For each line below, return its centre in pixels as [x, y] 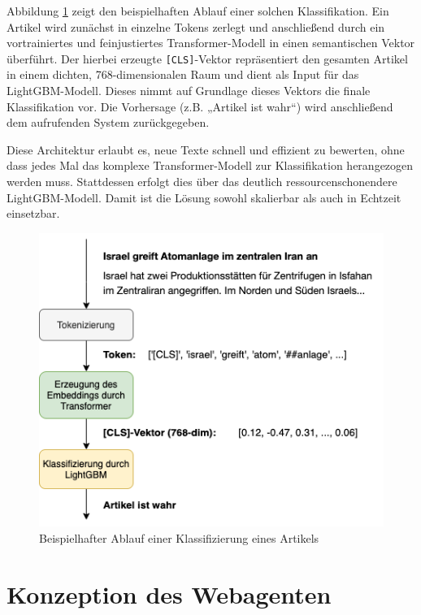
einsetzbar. [33, 213]
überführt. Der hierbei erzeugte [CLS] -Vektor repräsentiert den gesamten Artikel [207, 58]
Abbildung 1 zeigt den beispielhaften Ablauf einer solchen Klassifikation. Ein [198, 11]
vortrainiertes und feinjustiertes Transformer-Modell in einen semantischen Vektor [211, 43]
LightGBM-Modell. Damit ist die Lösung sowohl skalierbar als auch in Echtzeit [204, 197]
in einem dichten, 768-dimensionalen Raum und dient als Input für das [183, 74]
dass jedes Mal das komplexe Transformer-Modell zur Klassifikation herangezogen [210, 165]
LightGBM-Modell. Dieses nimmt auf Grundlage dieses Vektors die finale [189, 91]
